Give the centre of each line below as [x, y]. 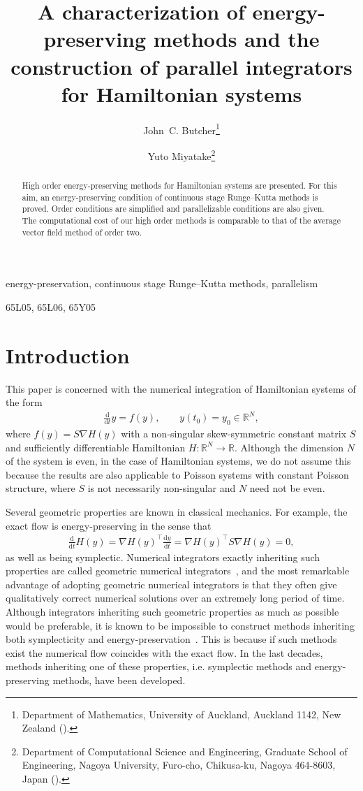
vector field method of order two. [82, 232]
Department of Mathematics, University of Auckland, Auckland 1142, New [181, 714]
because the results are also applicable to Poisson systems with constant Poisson [177, 474]
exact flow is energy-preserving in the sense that [109, 525]
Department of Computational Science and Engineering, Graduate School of [185, 751]
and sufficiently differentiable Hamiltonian [96, 447]
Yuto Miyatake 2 [181, 154]
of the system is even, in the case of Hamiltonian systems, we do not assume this [178, 461]
